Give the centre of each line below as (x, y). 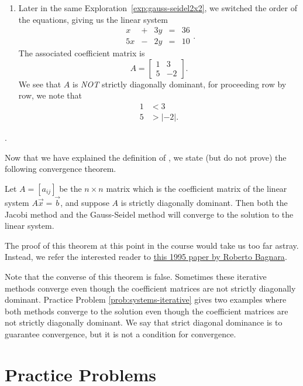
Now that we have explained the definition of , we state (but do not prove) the (146, 157)
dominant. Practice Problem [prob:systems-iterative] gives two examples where (146, 299)
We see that (40, 84)
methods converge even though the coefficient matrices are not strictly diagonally (150, 288)
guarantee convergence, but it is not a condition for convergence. (120, 334)
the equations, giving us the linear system (93, 19)
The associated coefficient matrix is (82, 53)
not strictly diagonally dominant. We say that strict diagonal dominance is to (144, 322)
